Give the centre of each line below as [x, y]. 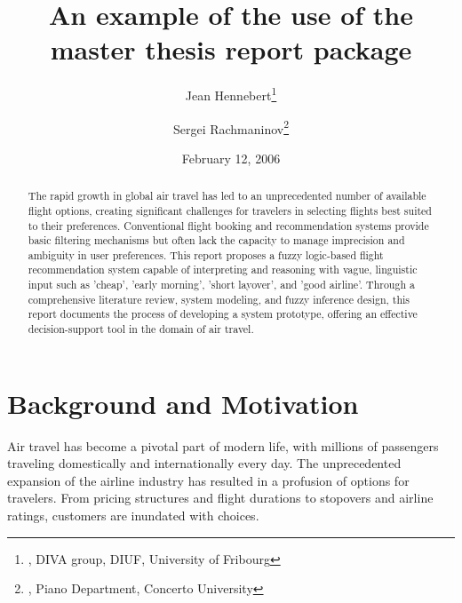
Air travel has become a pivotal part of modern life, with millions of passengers [223, 445]
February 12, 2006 [231, 158]
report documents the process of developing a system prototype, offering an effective [223, 314]
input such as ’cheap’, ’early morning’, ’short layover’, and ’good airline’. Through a [221, 285]
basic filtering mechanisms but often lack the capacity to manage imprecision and [216, 240]
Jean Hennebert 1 [231, 94]
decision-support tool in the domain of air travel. [141, 329]
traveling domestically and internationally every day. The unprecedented [204, 463]
